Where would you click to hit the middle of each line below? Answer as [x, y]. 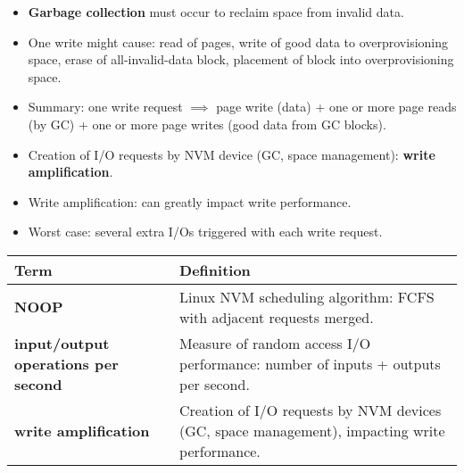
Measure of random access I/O [275, 343]
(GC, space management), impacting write [312, 430]
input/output [62, 343]
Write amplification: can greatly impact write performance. [190, 201]
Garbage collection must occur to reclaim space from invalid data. [216, 12]
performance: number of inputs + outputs [310, 363]
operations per [66, 363]
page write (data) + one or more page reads [336, 107]
